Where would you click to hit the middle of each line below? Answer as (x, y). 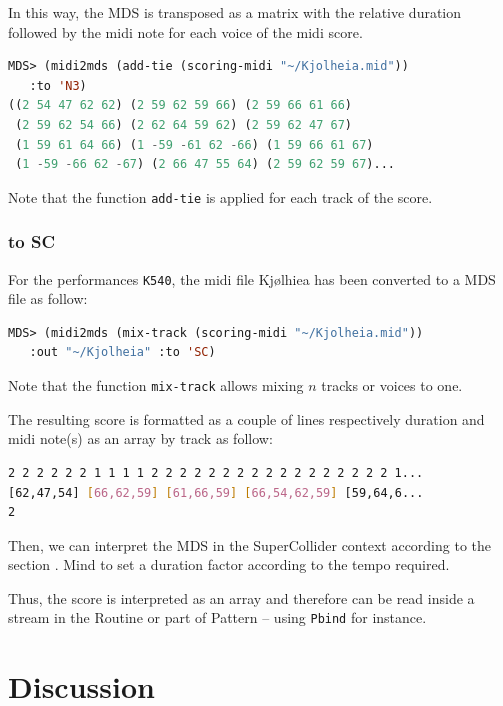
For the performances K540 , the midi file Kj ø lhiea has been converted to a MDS (252, 278)
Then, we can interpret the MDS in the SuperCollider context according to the (250, 544)
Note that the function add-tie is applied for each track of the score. (220, 196)
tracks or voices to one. (392, 385)
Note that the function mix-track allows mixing (156, 385)
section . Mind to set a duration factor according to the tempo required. (229, 564)
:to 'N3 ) (58, 85)
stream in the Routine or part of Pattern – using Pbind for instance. (217, 617)
